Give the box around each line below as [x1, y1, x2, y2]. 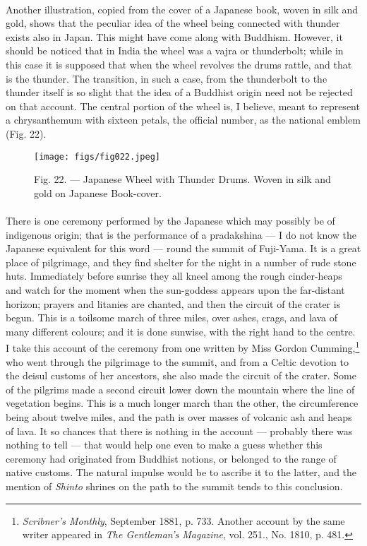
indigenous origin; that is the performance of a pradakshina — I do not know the [6, 227, 357, 242]
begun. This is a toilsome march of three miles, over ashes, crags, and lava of [6, 310, 338, 325]
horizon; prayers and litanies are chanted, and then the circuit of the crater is [6, 296, 341, 311]
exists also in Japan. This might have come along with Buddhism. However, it [6, 29, 343, 44]
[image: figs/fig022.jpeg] [34, 151, 160, 162]
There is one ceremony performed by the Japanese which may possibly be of [6, 213, 335, 227]
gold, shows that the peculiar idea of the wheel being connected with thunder [6, 16, 340, 30]
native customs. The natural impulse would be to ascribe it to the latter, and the [6, 465, 357, 480]
